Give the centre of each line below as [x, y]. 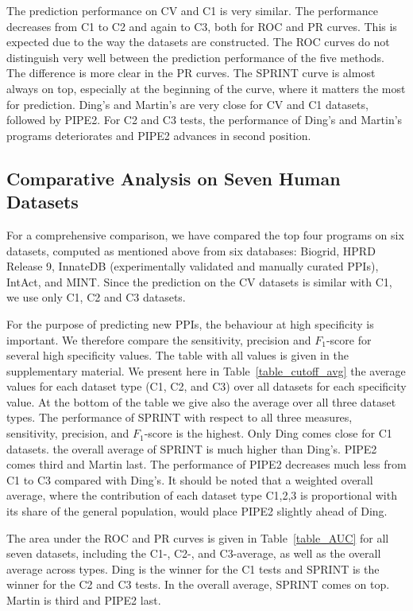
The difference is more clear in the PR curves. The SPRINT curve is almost [191, 73]
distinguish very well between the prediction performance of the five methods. [195, 57]
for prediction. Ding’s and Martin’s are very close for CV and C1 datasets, [187, 104]
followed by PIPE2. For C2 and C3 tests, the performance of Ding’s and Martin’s [205, 120]
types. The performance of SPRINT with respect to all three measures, [179, 417]
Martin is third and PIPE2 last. [84, 600]
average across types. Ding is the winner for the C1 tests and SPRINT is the [193, 568]
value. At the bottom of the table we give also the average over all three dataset [201, 401]
